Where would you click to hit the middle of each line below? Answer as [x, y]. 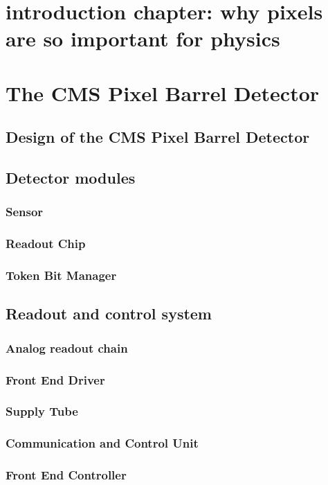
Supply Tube [42, 411]
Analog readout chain [67, 347]
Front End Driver [55, 379]
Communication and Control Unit [102, 443]
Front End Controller [66, 475]
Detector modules [71, 178]
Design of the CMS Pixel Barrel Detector [158, 137]
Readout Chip [46, 244]
